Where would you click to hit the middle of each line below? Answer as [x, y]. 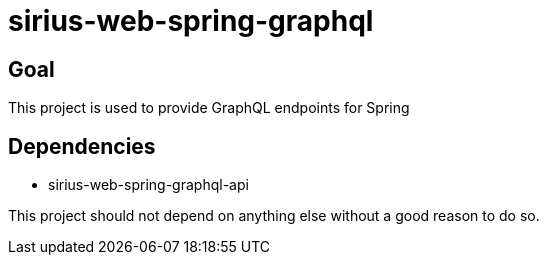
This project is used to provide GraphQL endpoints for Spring [209, 108]
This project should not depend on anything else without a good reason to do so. [274, 216]
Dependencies [82, 146]
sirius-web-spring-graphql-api [148, 185]
